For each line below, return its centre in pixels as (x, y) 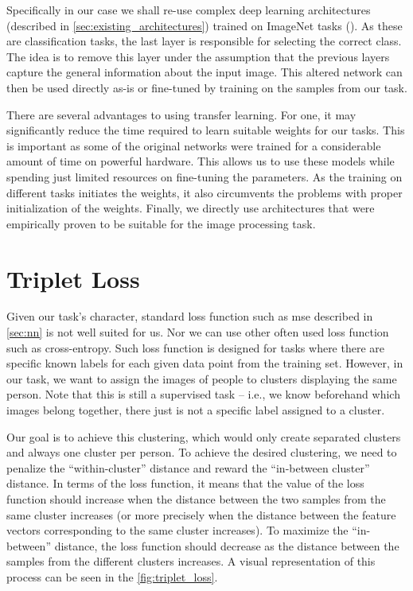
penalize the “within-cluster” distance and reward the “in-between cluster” (188, 467)
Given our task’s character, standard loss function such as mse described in (190, 316)
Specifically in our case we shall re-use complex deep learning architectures (189, 10)
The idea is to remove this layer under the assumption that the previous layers (198, 56)
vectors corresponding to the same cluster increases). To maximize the (177, 530)
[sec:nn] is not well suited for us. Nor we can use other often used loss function (198, 332)
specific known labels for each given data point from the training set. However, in (205, 363)
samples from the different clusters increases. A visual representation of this (191, 561)
